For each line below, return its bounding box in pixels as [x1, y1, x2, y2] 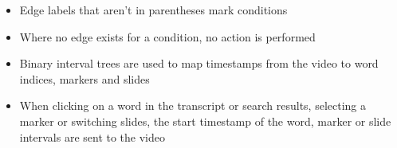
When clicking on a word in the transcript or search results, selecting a [19, 97, 367, 114]
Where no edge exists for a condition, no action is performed [19, 28, 316, 45]
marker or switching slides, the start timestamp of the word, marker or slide [19, 112, 391, 129]
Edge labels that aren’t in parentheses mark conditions [19, 2, 288, 18]
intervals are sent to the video [19, 128, 166, 145]
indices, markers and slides [19, 70, 150, 87]
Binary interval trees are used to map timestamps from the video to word [19, 55, 379, 72]
